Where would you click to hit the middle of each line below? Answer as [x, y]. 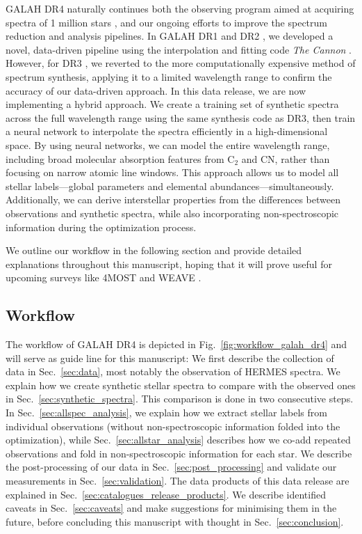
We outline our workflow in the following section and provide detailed [154, 250]
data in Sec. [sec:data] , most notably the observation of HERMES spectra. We [173, 371]
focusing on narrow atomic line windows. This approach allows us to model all [172, 172]
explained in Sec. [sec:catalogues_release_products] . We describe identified [166, 494]
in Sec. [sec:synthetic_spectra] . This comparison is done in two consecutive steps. [180, 399]
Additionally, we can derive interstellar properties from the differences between [173, 199]
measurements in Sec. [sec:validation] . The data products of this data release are [178, 481]
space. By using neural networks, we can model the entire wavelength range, [168, 144]
